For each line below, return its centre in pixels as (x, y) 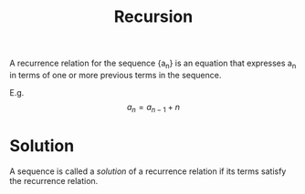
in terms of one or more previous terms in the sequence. (116, 75)
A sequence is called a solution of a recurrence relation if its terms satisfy (148, 171)
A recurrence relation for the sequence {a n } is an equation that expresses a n (153, 64)
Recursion (153, 17)
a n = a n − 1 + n (153, 108)
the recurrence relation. (54, 180)
